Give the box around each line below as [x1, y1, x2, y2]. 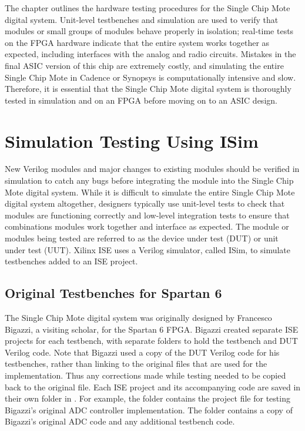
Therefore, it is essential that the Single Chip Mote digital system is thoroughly [5, 82, 291, 95]
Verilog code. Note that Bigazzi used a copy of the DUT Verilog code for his [5, 346, 280, 358]
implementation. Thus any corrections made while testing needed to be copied [5, 369, 286, 381]
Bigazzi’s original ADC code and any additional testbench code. [5, 415, 235, 427]
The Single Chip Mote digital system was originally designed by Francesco [5, 311, 272, 324]
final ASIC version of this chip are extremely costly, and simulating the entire [5, 59, 284, 71]
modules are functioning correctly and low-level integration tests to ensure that [5, 208, 290, 221]
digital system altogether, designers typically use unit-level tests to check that [5, 197, 285, 210]
